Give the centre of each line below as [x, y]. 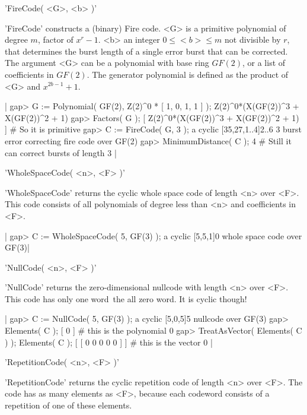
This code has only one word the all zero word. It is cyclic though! [126, 298]
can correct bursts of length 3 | [61, 152]
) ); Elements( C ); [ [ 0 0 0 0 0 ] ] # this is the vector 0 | [109, 342]
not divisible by [252, 39]
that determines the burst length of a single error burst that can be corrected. [146, 51]
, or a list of [264, 63]
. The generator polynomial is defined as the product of [188, 74]
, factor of [55, 39]
